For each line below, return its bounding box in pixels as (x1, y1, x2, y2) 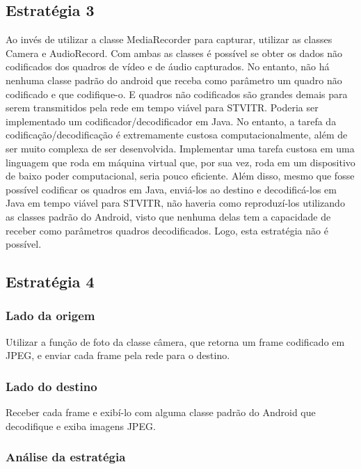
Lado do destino (6, 377, 97, 395)
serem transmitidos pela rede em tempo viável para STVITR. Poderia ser (6, 100, 319, 115)
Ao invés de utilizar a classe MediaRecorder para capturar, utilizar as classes (6, 32, 332, 47)
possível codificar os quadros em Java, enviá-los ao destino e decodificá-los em (6, 182, 337, 196)
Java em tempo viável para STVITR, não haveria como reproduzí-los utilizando (6, 196, 345, 210)
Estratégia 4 (6, 271, 95, 292)
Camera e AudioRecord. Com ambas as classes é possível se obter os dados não (6, 45, 342, 60)
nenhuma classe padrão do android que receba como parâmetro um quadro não (6, 72, 342, 87)
